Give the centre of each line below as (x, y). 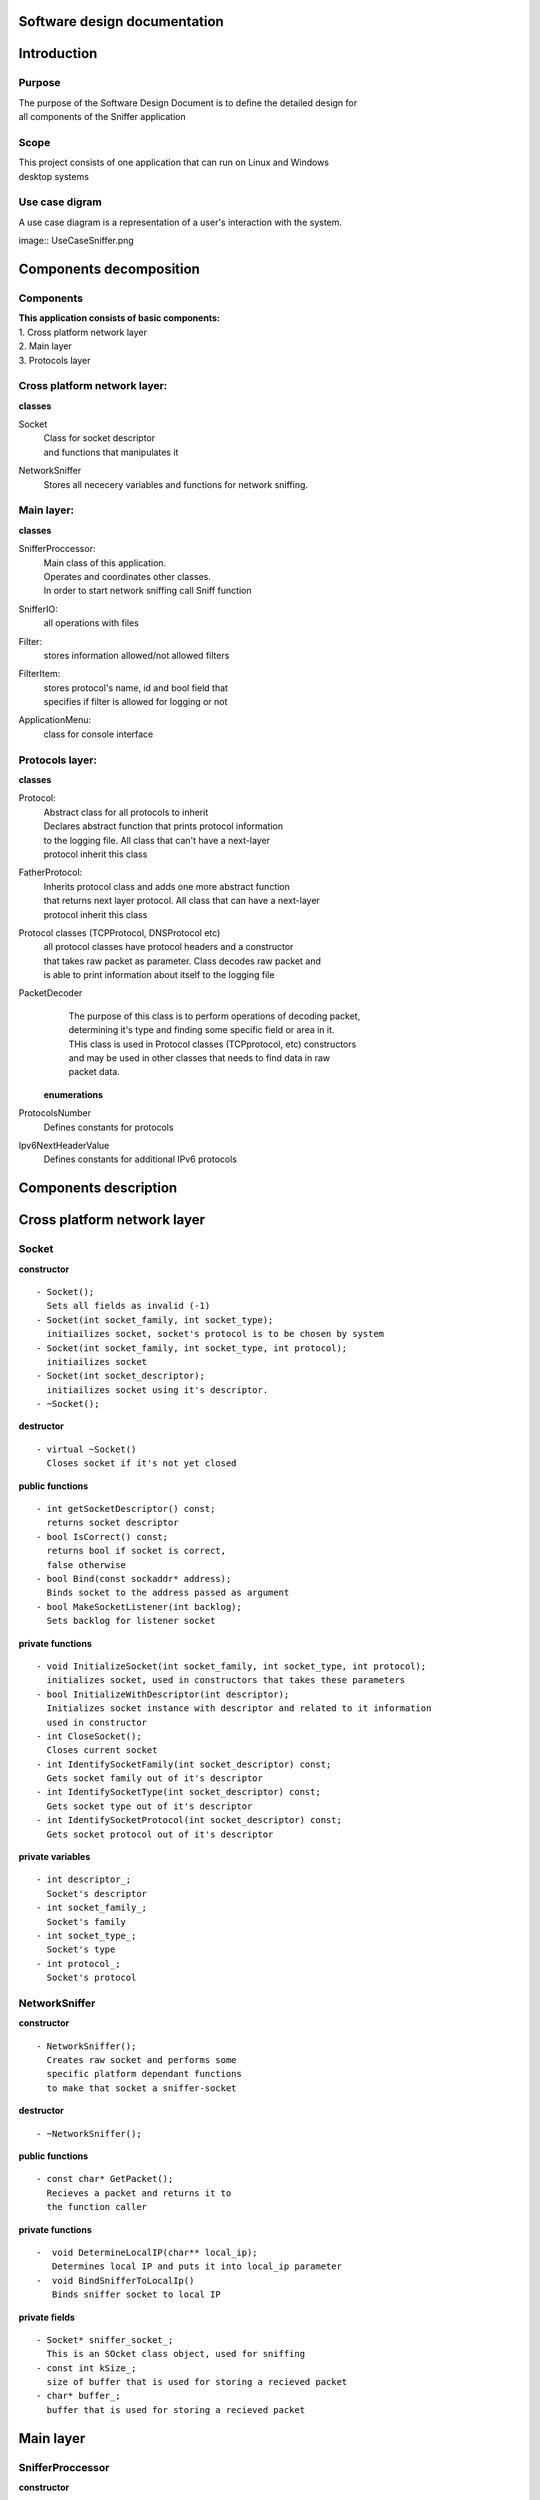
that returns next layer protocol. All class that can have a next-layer (181, 901)
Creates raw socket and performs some (141, 2060)
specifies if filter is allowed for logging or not (135, 702)
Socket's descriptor (97, 1893)
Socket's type (81, 1949)
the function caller (97, 2207)
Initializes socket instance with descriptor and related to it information (239, 1708)
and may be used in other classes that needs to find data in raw (199, 1058)
